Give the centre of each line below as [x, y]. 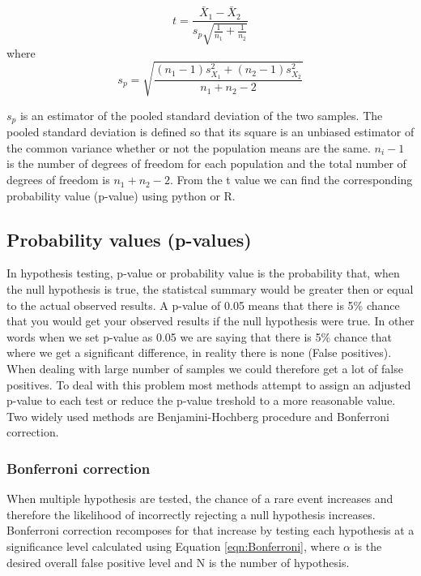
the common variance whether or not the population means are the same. [189, 147]
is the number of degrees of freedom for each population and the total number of [206, 163]
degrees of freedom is [58, 180]
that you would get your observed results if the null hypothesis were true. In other [210, 321]
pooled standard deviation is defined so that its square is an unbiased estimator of [210, 132]
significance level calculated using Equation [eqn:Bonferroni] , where [173, 546]
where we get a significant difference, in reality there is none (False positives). [199, 352]
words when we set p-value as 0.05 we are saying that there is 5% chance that [200, 336]
